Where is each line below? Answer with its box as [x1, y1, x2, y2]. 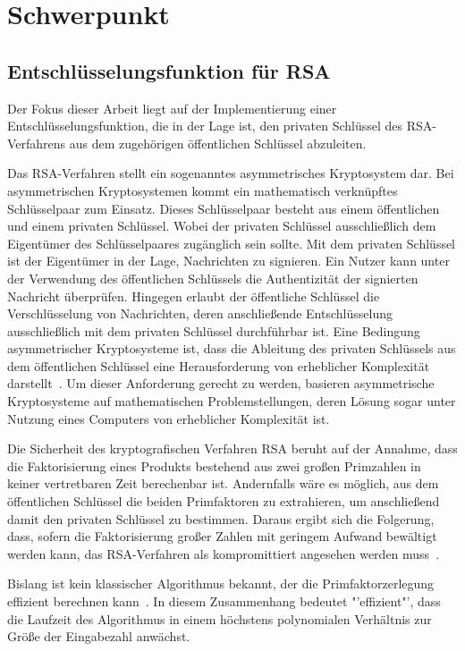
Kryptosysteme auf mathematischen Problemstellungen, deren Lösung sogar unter [7, 392, 456, 410]
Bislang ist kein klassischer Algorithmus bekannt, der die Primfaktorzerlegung [7, 574, 435, 593]
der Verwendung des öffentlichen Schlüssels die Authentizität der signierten [7, 268, 418, 287]
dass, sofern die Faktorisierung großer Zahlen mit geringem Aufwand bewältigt [7, 527, 437, 545]
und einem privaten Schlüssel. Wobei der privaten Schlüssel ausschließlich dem [7, 216, 436, 235]
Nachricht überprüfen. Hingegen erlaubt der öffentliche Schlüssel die [7, 286, 380, 305]
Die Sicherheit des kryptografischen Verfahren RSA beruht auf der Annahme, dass [7, 439, 458, 458]
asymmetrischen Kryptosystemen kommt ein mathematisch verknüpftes [7, 181, 398, 199]
